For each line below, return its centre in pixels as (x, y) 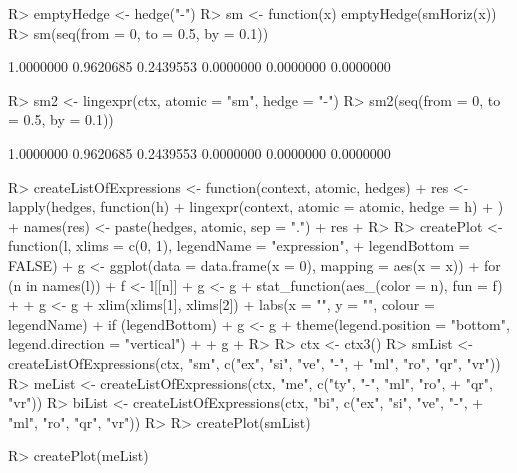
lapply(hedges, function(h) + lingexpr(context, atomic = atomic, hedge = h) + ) (256, 206)
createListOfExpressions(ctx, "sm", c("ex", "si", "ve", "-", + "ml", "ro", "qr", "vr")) (254, 362)
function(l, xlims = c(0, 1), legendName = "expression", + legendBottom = (239, 245)
